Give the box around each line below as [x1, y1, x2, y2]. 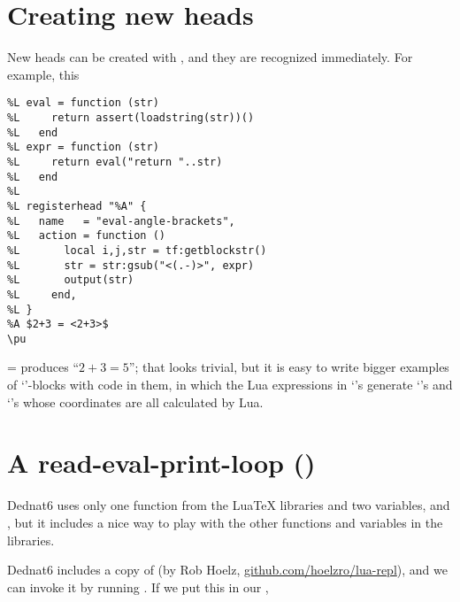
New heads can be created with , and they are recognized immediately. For [7, 48, 413, 66]
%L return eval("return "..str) [7, 155, 223, 168]
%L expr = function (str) [7, 141, 159, 154]
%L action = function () [7, 229, 165, 243]
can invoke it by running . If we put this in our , [7, 577, 269, 596]
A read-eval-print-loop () [7, 444, 316, 481]
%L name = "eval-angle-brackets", [7, 214, 235, 228]
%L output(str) [7, 274, 134, 287]
